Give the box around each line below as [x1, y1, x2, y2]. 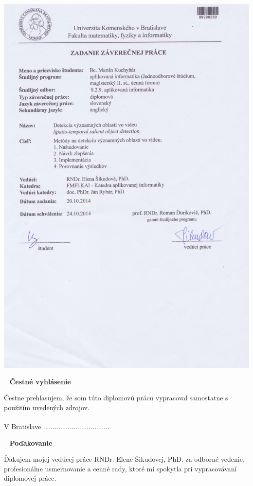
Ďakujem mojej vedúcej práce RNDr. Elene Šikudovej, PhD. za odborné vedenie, [4, 454, 245, 464]
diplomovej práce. [4, 473, 56, 483]
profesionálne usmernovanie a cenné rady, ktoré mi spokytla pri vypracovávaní [4, 463, 237, 473]
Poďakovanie [9, 437, 53, 448]
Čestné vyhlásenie [9, 376, 71, 386]
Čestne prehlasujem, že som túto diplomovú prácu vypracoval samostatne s [4, 393, 228, 403]
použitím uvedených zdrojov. [4, 402, 90, 412]
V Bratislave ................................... [4, 421, 110, 431]
